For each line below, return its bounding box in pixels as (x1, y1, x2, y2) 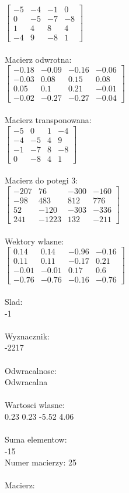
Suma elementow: (5, 433, 67, 446)
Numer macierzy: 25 (5, 456, 76, 468)
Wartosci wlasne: (5, 399, 65, 411)
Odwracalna (5, 376, 48, 388)
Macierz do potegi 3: (5, 174, 78, 186)
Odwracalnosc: (5, 364, 57, 376)
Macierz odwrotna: (5, 53, 72, 65)
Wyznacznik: (5, 329, 50, 342)
